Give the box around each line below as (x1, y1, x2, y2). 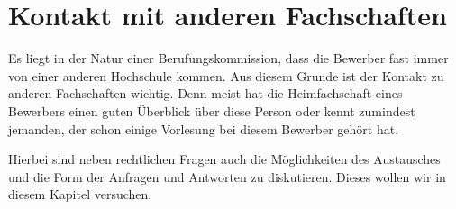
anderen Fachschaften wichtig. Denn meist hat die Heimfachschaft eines (8, 84, 403, 103)
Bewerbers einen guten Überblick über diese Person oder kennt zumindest (8, 101, 415, 120)
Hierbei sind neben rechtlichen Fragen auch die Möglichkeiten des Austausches (8, 150, 441, 168)
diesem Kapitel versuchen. (8, 185, 152, 204)
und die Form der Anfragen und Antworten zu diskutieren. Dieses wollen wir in (8, 167, 446, 186)
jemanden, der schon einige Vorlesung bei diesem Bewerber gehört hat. (8, 119, 399, 138)
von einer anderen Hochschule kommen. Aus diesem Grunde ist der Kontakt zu (8, 66, 444, 85)
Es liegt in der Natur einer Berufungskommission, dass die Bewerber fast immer (8, 49, 449, 68)
